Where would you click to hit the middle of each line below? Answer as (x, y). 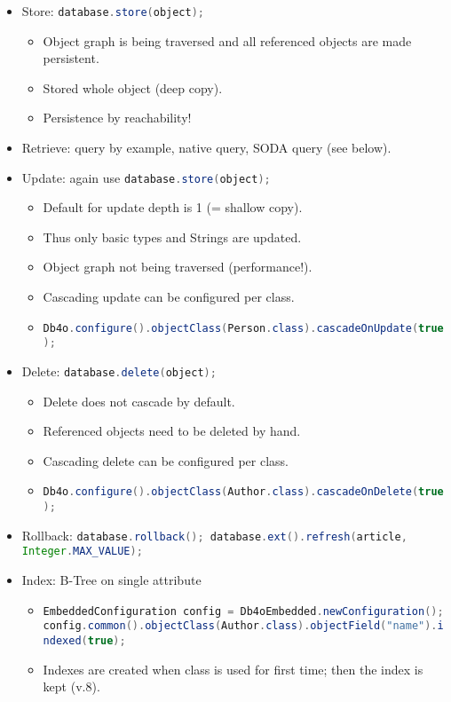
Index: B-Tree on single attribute (111, 580)
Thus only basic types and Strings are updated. (172, 237)
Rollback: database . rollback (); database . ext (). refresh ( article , (214, 535)
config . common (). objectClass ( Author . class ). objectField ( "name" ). (240, 626)
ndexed (62, 640)
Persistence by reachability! (117, 118)
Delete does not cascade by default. (139, 401)
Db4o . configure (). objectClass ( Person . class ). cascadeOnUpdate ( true (243, 328)
